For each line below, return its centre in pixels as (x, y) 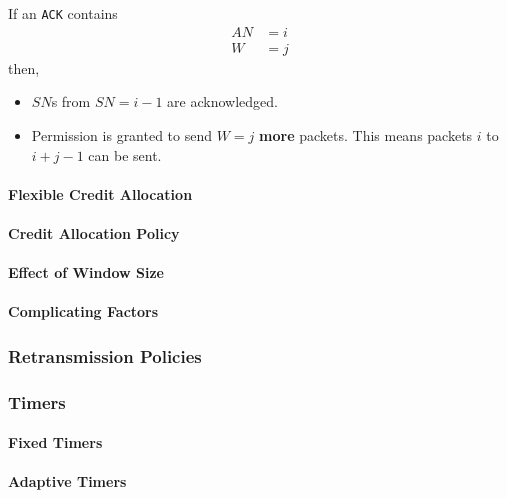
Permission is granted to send (122, 134)
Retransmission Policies (105, 355)
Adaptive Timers (67, 481)
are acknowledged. (222, 101)
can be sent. (125, 154)
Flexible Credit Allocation (100, 193)
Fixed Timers (55, 442)
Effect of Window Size (86, 272)
